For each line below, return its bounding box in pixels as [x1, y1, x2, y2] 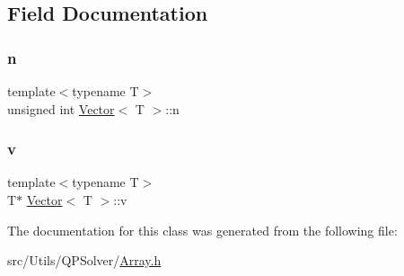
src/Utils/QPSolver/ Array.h [7, 251, 162, 270]
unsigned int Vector [7, 99, 115, 118]
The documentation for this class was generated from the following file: [7, 220, 398, 239]
